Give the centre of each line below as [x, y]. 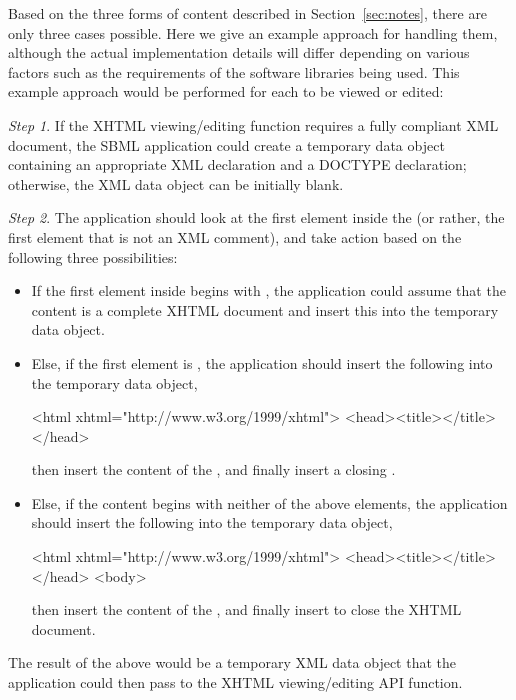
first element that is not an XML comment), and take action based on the [235, 236]
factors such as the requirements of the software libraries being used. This [234, 71]
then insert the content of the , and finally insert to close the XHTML [246, 609]
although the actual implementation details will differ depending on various [239, 52]
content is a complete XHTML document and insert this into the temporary [265, 309]
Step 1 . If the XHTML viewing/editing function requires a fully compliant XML [253, 124]
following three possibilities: [93, 256]
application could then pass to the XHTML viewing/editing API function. [235, 682]
